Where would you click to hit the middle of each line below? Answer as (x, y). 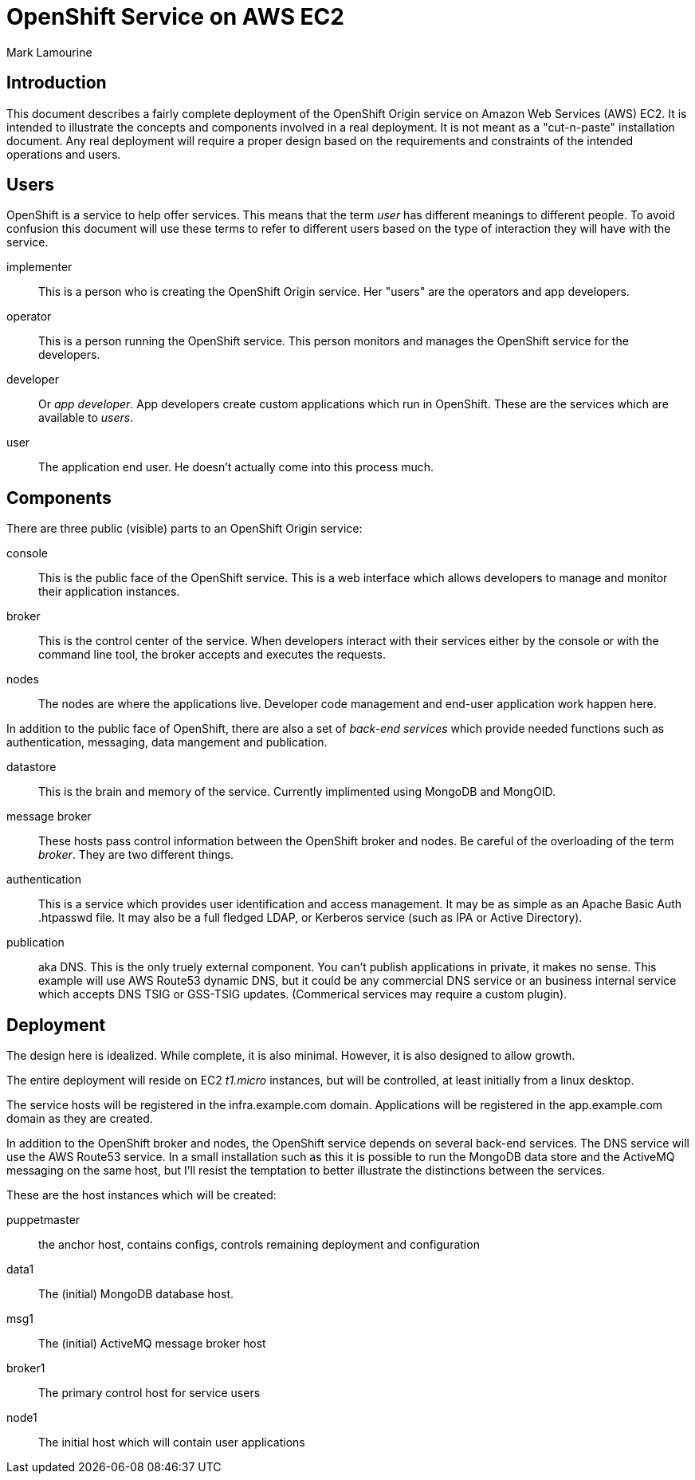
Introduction (57, 83)
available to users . (86, 418)
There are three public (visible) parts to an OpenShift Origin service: (185, 529)
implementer (39, 267)
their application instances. (109, 592)
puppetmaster (43, 1220)
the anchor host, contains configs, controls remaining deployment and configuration (259, 1245)
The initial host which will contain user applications (172, 1443)
